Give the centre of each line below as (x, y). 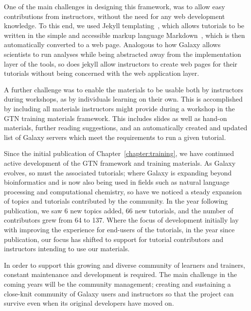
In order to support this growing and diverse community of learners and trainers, (125, 265)
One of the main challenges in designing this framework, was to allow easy (115, 6)
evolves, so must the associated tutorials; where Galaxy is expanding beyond (118, 172)
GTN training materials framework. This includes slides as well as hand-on (116, 118)
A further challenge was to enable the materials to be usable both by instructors (124, 89)
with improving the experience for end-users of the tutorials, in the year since (119, 230)
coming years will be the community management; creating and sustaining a (117, 284)
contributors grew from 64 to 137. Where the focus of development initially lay (121, 220)
